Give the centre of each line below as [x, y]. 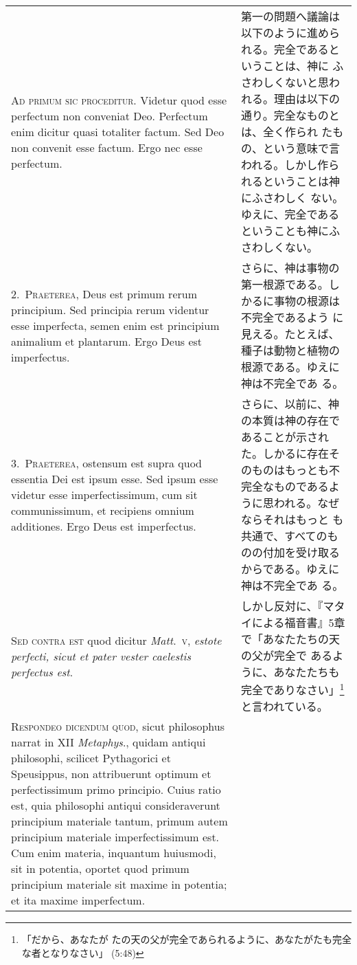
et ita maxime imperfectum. [78, 900]
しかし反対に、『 [282, 606]
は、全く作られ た [287, 132]
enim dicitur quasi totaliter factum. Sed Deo [118, 131]
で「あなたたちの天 [290, 639]
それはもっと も [303, 519]
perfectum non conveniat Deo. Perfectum [110, 115]
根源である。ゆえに [290, 367]
